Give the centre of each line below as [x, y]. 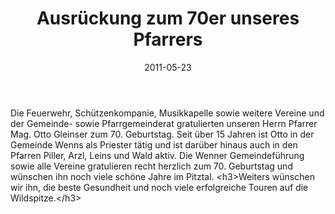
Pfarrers [168, 39]
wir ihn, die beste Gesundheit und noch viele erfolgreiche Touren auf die [159, 187]
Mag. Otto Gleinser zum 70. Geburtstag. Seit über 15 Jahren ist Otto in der [162, 134]
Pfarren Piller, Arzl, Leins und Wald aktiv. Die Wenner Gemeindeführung [157, 155]
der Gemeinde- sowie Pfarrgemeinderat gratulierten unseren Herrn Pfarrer [164, 123]
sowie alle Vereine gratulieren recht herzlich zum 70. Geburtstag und [151, 166]
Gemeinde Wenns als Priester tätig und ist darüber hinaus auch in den [154, 144]
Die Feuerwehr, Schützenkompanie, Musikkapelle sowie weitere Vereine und [167, 113]
